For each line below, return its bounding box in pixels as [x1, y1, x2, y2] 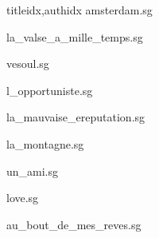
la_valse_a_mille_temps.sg [6, 28, 143, 45]
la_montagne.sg [6, 135, 84, 152]
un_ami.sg [6, 162, 59, 179]
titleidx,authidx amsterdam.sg [6, 2, 153, 18]
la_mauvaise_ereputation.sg [6, 109, 145, 125]
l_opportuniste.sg [6, 81, 93, 98]
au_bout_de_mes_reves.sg [6, 216, 142, 232]
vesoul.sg [6, 55, 49, 72]
